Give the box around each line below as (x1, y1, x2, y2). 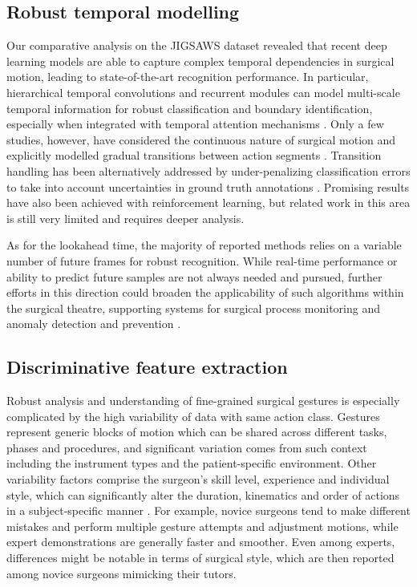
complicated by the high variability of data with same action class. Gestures (6, 407, 380, 424)
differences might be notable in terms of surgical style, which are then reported (6, 549, 395, 566)
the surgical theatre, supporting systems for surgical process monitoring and (6, 299, 381, 316)
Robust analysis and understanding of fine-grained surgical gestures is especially (6, 392, 400, 409)
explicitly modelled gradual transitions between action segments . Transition (6, 147, 382, 164)
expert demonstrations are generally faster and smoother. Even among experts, (6, 533, 395, 550)
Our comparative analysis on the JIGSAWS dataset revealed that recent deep (6, 37, 387, 54)
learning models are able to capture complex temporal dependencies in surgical (6, 52, 395, 69)
